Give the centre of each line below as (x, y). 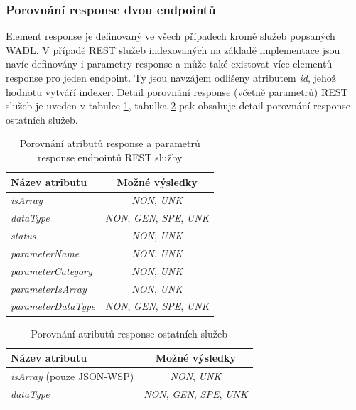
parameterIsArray (49, 288)
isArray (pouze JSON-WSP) (72, 376)
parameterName (45, 253)
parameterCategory (52, 270)
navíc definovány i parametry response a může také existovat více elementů (169, 64)
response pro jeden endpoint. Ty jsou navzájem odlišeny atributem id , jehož (171, 77)
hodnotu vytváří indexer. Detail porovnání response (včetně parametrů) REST (177, 91)
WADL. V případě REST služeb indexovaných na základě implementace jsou (173, 49)
